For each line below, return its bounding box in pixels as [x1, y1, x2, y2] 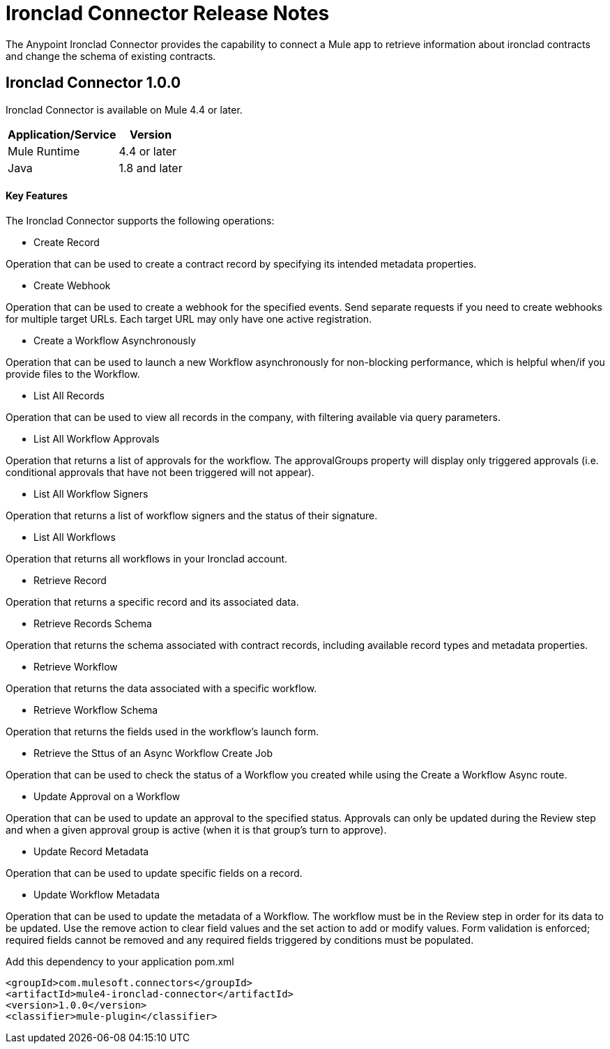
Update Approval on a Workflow [33, 790, 181, 802]
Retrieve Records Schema [33, 617, 152, 629]
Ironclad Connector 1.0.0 [6, 74, 181, 92]
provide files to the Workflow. [6, 367, 140, 380]
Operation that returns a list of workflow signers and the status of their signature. [6, 509, 378, 521]
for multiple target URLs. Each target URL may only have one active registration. [6, 312, 372, 325]
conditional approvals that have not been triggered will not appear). [6, 466, 314, 478]
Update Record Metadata [33, 845, 149, 857]
